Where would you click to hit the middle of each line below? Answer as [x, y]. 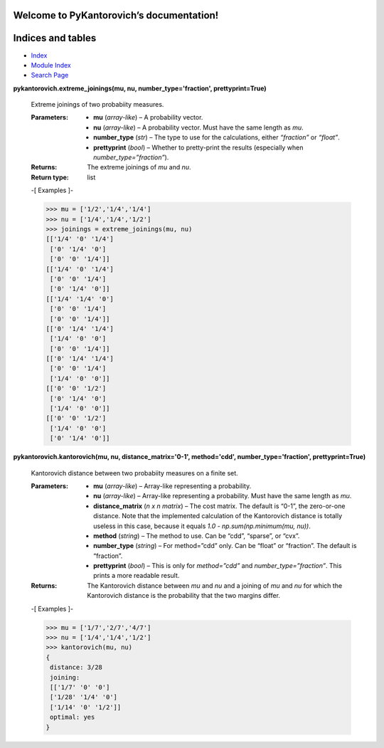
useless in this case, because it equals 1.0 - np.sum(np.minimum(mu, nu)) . [202, 526]
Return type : [50, 177]
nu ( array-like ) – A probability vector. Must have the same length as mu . [198, 127]
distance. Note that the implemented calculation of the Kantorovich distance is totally [218, 516]
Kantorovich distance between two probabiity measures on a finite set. [134, 473]
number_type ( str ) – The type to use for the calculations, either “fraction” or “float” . [217, 137]
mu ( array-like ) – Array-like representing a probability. [172, 486]
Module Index [51, 65]
